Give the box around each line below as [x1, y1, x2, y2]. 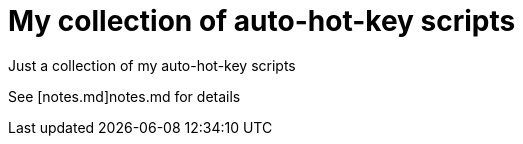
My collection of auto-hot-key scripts [8, 4, 516, 38]
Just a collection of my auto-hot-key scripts [8, 56, 296, 74]
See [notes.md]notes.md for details [8, 87, 241, 105]
